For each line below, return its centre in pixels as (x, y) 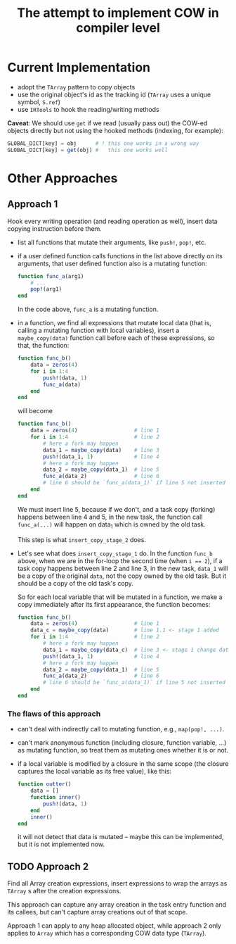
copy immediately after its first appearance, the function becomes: (114, 604)
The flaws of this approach (54, 714)
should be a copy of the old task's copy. (75, 583)
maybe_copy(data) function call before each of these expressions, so (116, 338)
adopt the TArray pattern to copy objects (76, 87)
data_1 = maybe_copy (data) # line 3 (101, 450)
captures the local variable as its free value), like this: (94, 772)
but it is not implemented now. (61, 844)
